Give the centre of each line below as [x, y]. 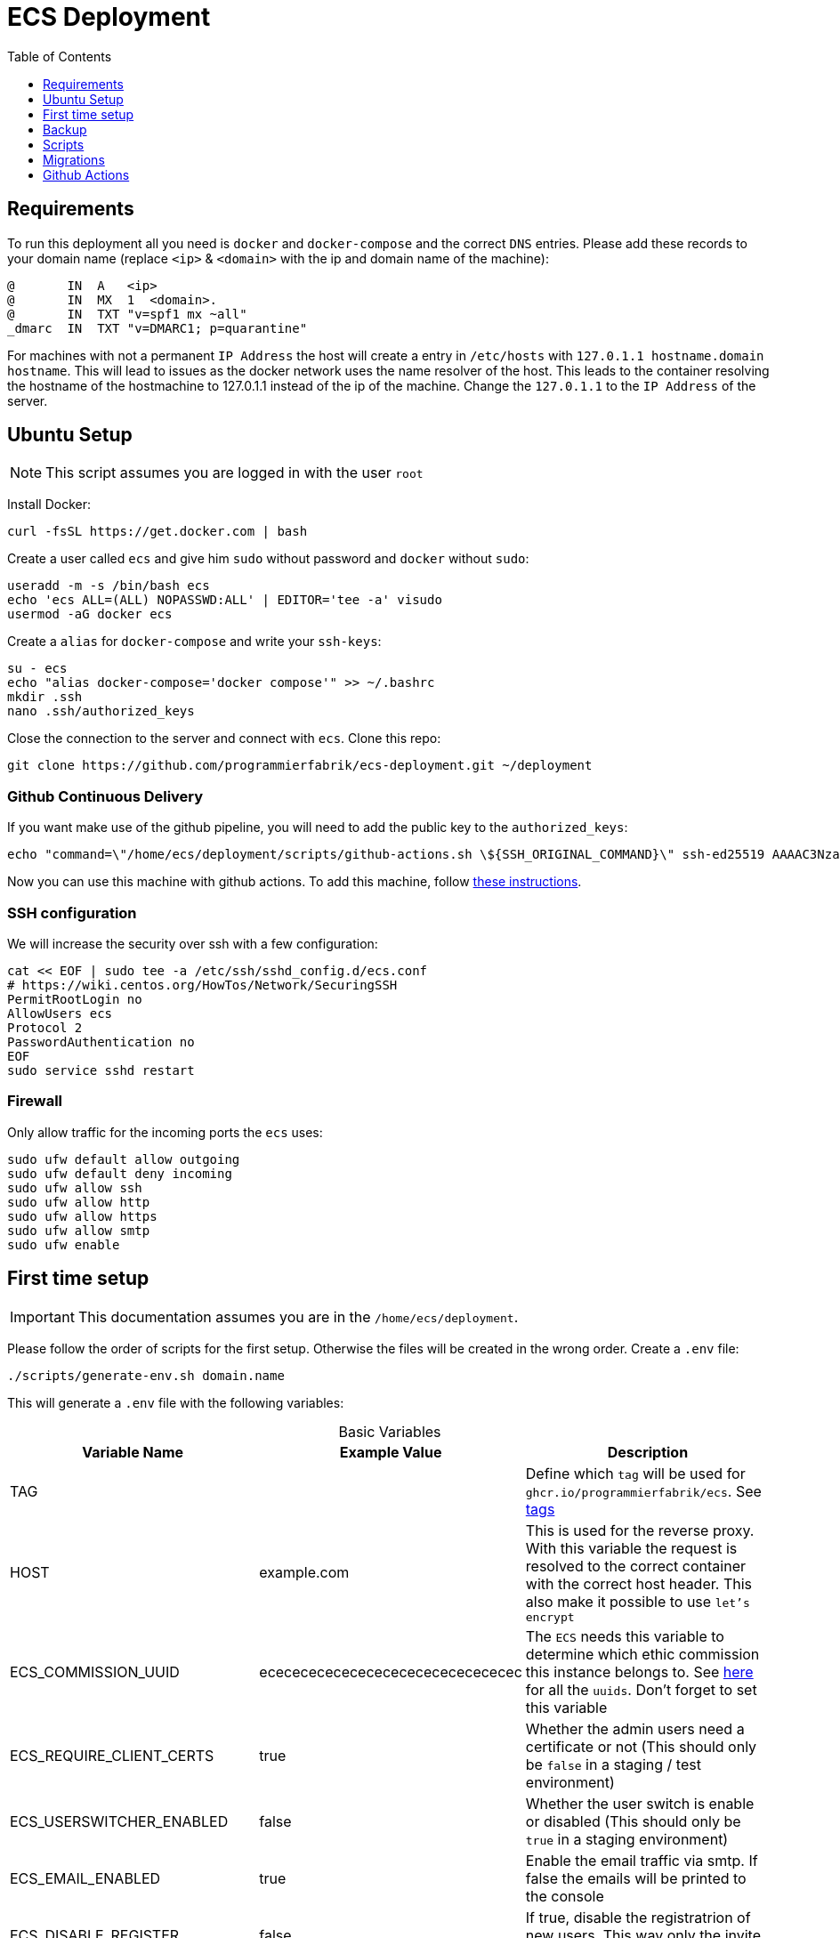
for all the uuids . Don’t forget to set [641, 1689]
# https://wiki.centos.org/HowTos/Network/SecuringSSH [202, 985]
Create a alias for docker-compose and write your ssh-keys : [194, 642]
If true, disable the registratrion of [638, 1917]
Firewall [35, 1101]
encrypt [550, 1617]
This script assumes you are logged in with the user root [234, 473]
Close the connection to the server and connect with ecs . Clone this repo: [224, 739]
